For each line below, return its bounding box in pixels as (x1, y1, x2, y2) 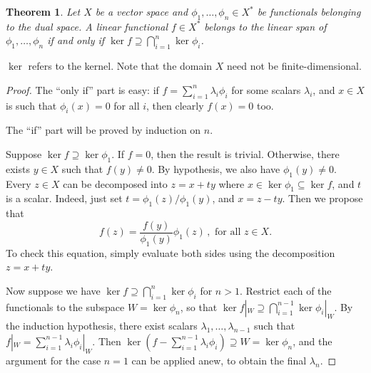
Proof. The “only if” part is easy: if (6, 82, 159, 97)
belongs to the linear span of (204, 19, 327, 33)
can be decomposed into (63, 176, 168, 191)
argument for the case (6, 352, 101, 367)
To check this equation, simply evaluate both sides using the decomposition (6, 245, 335, 260)
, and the (293, 333, 332, 348)
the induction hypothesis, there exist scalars (6, 318, 198, 333)
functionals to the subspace (6, 299, 125, 314)
